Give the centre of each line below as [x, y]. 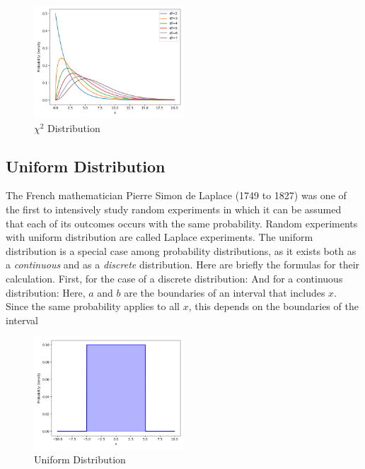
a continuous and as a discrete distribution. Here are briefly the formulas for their [183, 265]
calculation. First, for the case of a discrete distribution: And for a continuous [174, 278]
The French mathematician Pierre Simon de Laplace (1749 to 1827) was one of [176, 195]
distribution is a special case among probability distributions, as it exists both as [181, 250]
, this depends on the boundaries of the [273, 306]
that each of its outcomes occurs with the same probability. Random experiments [182, 223]
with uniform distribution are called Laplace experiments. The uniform [160, 237]
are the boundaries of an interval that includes [225, 292]
